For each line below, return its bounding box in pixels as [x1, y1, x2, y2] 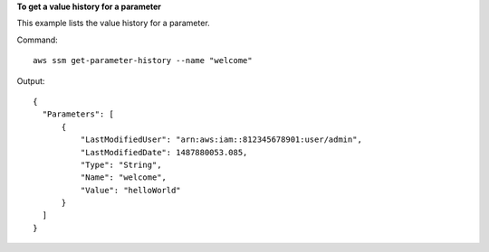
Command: [16, 34, 58, 45]
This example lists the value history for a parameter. [16, 18, 210, 29]
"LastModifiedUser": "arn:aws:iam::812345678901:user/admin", [80, 135, 362, 145]
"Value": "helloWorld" [80, 185, 181, 195]
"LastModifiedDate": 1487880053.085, [80, 147, 248, 157]
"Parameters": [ [42, 109, 115, 119]
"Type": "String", [80, 159, 162, 170]
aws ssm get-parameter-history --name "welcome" [33, 55, 253, 66]
